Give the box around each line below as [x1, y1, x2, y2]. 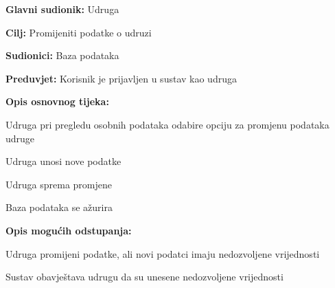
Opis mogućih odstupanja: [5, 223, 132, 237]
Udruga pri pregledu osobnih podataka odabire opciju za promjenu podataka [5, 117, 330, 131]
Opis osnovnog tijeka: [5, 94, 109, 109]
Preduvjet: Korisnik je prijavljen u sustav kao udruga [5, 71, 237, 85]
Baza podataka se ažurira [5, 200, 113, 214]
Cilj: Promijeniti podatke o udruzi [5, 25, 152, 39]
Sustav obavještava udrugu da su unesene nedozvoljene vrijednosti [5, 269, 284, 284]
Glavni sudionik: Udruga [5, 2, 119, 16]
